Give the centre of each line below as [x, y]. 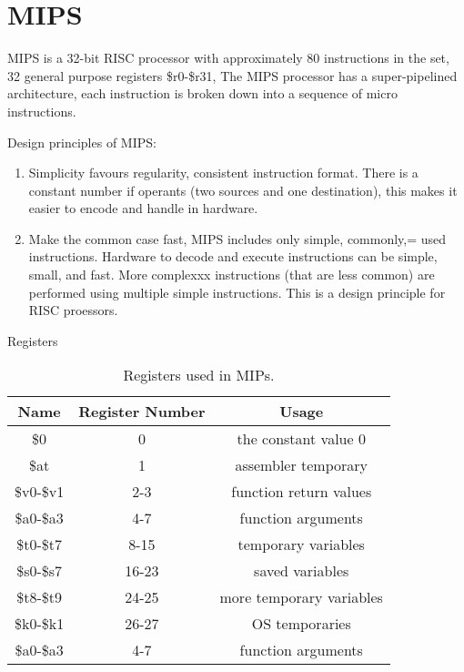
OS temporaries [301, 624]
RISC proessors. [73, 310]
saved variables [302, 571]
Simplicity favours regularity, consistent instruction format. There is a [223, 173]
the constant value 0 [301, 439]
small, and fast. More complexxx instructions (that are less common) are [232, 275]
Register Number [142, 412]
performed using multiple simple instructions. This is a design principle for [237, 292]
